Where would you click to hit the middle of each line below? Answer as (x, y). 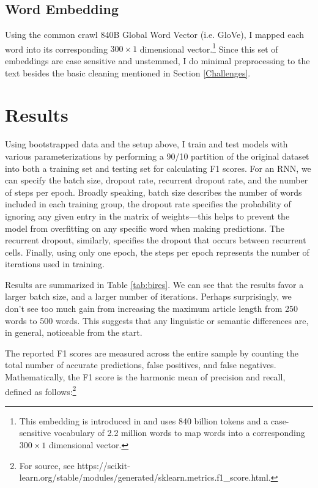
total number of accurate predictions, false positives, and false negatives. (141, 365)
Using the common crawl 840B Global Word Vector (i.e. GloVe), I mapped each (155, 35)
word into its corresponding (56, 49)
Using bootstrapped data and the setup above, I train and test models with (146, 144)
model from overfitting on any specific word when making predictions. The (145, 228)
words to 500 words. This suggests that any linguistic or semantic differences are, (157, 320)
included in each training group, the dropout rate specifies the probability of (148, 204)
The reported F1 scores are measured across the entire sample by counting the (152, 353)
